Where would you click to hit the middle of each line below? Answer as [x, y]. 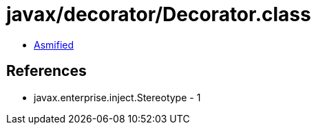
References [46, 71]
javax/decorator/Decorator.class [159, 14]
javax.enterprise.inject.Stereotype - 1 [117, 97]
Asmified [54, 44]
